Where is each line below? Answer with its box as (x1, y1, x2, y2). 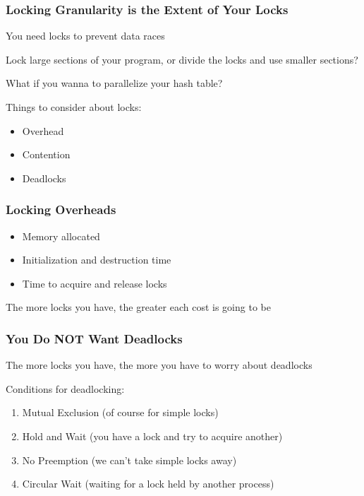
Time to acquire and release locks (22, 276, 167, 290)
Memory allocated (22, 228, 100, 243)
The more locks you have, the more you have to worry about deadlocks (6, 358, 313, 372)
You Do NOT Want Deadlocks (6, 329, 183, 347)
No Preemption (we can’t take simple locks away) (22, 452, 237, 467)
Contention (22, 147, 71, 162)
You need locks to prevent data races (6, 28, 165, 43)
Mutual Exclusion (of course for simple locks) (22, 405, 219, 420)
